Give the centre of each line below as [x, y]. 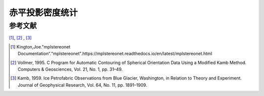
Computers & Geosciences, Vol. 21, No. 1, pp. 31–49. [70, 69]
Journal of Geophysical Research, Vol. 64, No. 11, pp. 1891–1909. [83, 85]
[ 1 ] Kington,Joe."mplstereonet [41, 47]
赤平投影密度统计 [44, 13]
